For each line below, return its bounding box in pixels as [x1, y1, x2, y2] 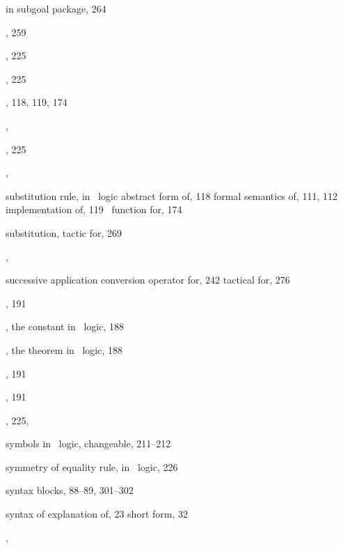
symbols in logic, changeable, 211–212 [6, 436, 171, 451]
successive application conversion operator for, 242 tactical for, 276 [6, 272, 290, 287]
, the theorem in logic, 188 [6, 342, 123, 357]
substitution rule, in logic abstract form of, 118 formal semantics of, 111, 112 [6, 188, 337, 203]
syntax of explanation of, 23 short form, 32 [6, 507, 188, 521]
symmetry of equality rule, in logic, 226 [6, 459, 178, 474]
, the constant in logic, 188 [6, 319, 125, 334]
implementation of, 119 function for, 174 [6, 202, 182, 217]
